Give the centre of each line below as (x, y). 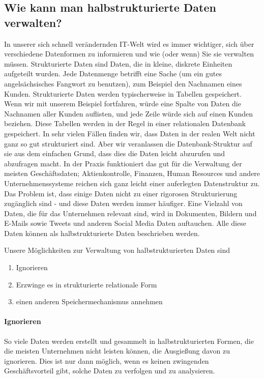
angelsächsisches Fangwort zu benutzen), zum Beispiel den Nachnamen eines (123, 83)
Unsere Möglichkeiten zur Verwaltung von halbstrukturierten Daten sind (117, 250)
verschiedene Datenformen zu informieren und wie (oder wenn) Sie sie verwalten (129, 54)
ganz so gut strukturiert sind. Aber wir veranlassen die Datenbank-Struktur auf (128, 143)
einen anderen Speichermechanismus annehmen (89, 301)
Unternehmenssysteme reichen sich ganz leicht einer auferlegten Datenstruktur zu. (132, 183)
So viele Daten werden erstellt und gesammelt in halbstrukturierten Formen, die (129, 341)
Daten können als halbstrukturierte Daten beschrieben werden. (102, 233)
